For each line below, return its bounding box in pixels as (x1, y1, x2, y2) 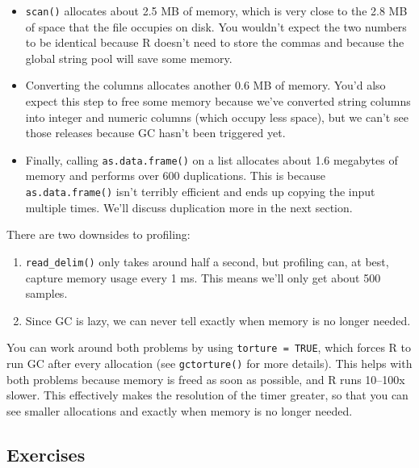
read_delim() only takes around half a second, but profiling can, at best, (25, 253, 389, 270)
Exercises (6, 441, 86, 466)
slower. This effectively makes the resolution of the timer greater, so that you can (6, 387, 409, 403)
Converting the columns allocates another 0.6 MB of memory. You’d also (25, 77, 386, 94)
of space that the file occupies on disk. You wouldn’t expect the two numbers (25, 18, 407, 35)
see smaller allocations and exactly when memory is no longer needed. (6, 402, 353, 419)
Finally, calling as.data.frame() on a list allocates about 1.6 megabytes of (25, 151, 398, 168)
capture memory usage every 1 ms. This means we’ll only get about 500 (25, 269, 381, 286)
